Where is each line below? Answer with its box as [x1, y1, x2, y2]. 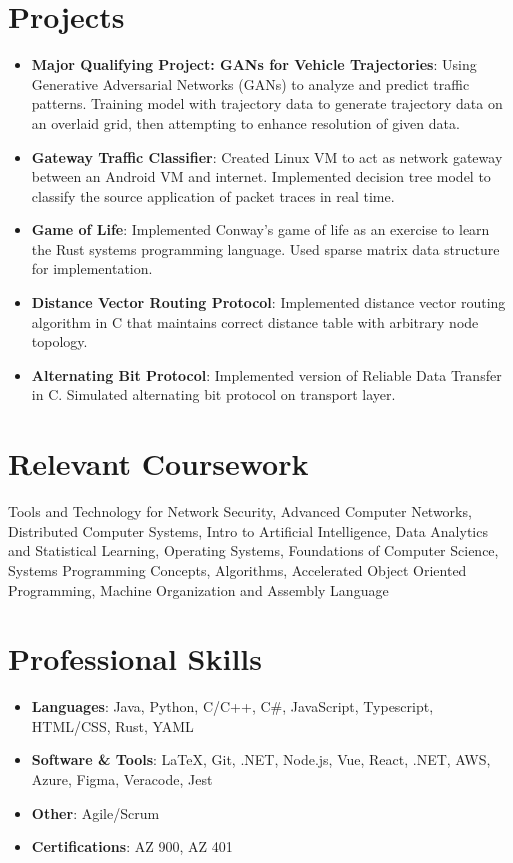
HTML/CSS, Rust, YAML [31, 715, 194, 736]
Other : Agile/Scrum [31, 802, 160, 823]
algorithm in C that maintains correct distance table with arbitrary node [31, 311, 479, 332]
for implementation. [31, 258, 153, 279]
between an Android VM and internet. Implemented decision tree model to [31, 166, 491, 187]
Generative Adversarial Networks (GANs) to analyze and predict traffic [31, 73, 470, 94]
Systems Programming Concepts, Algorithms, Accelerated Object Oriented [8, 559, 467, 580]
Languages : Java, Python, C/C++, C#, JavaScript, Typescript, [31, 696, 434, 717]
